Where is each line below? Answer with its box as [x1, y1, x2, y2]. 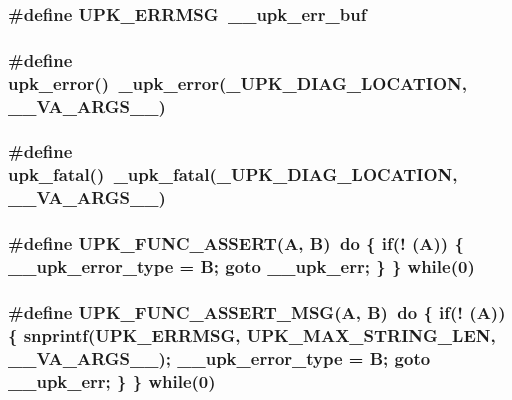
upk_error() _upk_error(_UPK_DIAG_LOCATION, [8, 70, 468, 95]
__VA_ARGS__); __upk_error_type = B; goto [8, 345, 431, 370]
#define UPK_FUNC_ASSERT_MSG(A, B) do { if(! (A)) [8, 299, 506, 324]
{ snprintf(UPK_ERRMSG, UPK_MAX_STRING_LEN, [8, 322, 496, 347]
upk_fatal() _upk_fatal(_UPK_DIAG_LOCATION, [8, 162, 458, 187]
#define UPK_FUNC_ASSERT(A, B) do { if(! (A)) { [8, 231, 464, 256]
